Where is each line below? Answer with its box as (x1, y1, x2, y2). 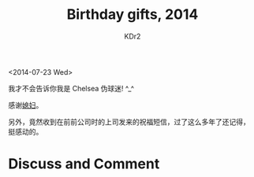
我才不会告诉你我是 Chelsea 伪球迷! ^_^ (8, 83, 135, 93)
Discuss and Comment (8, 155, 160, 173)
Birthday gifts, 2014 (66, 6, 199, 24)
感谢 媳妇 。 (8, 100, 43, 109)
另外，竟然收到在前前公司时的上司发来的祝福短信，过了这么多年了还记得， (8, 116, 250, 127)
